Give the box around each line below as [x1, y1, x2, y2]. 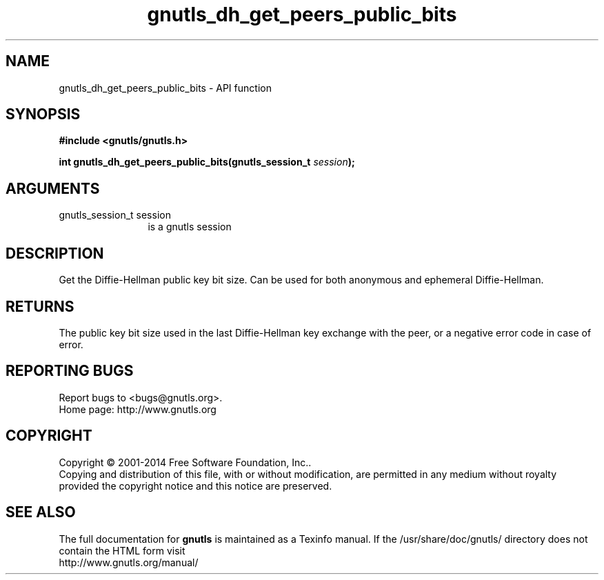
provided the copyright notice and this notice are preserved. [59, 479, 332, 492]
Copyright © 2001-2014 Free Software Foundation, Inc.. [59, 456, 312, 468]
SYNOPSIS [6, 106, 81, 123]
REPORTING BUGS [6, 362, 134, 380]
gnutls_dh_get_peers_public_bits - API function [59, 81, 272, 94]
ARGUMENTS [6, 179, 100, 197]
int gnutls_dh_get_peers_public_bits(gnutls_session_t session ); [59, 156, 355, 168]
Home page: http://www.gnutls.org [59, 403, 217, 415]
